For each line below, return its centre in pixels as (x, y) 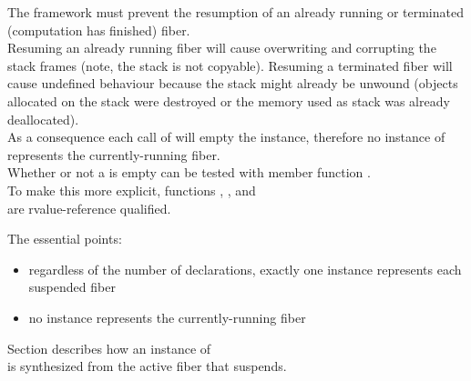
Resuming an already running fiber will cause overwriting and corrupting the (222, 48)
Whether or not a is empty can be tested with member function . (189, 172)
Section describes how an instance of (109, 348)
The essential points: (65, 239)
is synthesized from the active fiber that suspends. (147, 366)
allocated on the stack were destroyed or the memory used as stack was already (229, 100)
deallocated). (43, 119)
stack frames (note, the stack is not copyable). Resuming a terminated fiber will (230, 65)
